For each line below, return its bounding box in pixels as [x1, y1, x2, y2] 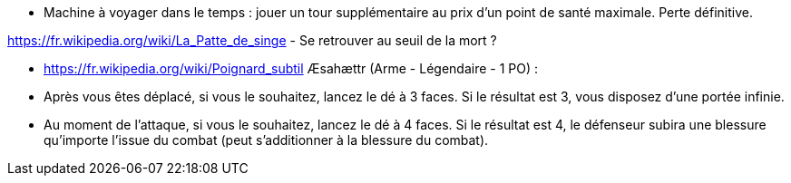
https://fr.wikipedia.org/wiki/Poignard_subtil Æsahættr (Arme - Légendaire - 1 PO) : [44, 61, 539, 76]
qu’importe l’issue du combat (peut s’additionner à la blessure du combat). [44, 132, 489, 148]
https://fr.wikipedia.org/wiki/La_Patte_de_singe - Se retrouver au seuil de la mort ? [7, 33, 497, 48]
